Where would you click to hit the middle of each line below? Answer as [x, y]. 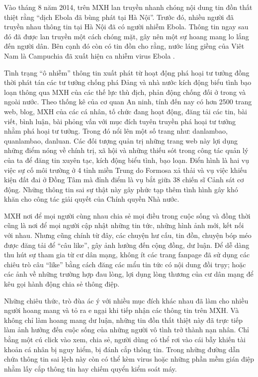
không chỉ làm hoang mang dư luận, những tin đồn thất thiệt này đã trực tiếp [124, 320]
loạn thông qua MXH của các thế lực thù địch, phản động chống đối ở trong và [125, 92]
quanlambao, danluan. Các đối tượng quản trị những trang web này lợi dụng [121, 140]
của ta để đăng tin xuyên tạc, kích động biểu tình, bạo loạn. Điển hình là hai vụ [127, 160]
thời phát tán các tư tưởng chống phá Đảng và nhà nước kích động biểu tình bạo [128, 82]
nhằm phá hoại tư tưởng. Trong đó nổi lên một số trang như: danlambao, [116, 131]
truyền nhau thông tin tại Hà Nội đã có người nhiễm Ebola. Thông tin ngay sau [126, 27]
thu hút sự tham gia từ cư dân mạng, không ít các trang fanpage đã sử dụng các [127, 255]
